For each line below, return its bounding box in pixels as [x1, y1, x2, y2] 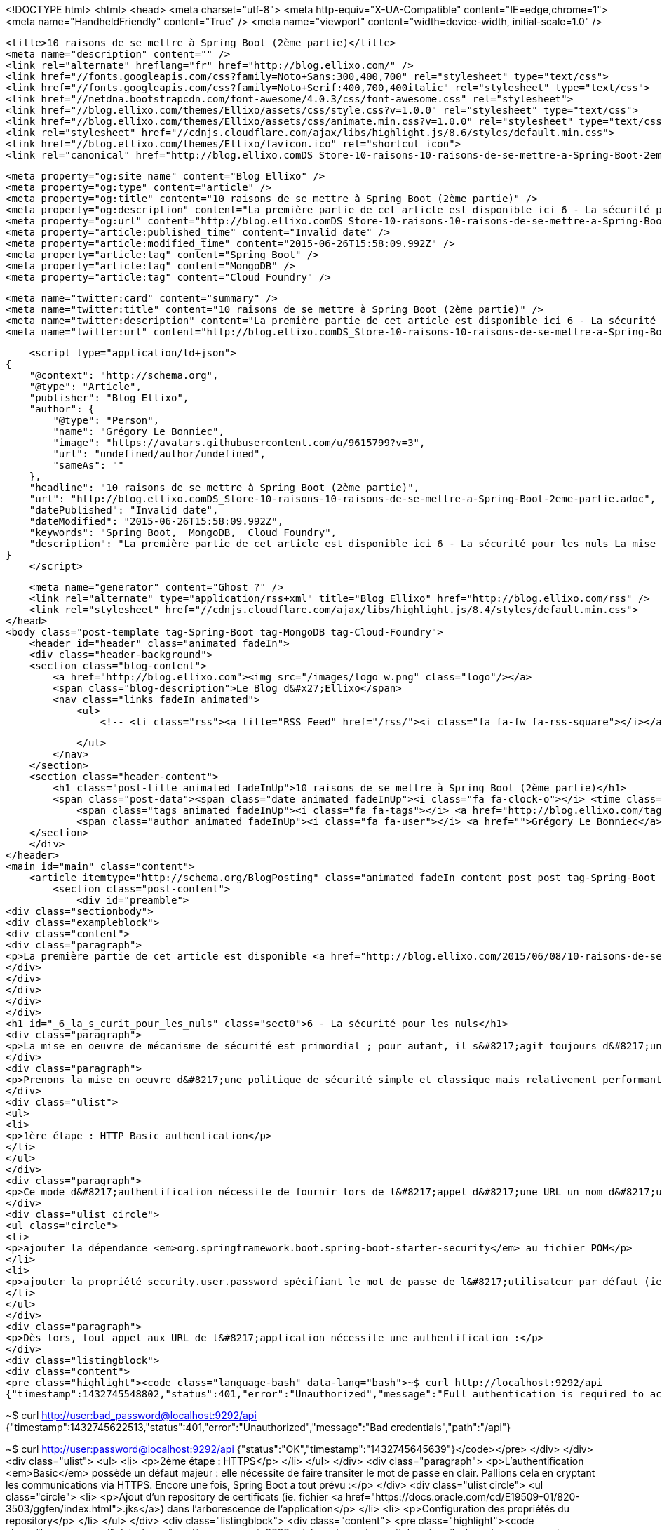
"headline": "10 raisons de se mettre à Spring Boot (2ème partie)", [29, 482, 420, 493]
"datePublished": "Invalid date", [29, 504, 219, 516]
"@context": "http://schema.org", [29, 370, 219, 381]
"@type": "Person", [53, 415, 160, 426]
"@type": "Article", [29, 381, 142, 392]
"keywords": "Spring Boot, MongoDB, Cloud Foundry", [29, 527, 337, 538]
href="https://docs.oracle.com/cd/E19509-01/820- [345, 1491, 580, 1503]
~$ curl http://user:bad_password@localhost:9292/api [6, 1409, 257, 1421]
